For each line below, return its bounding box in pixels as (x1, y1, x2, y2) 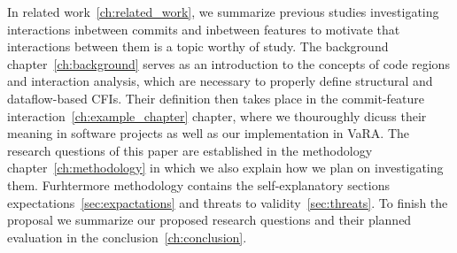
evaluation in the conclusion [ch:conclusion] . (7, 227, 247, 246)
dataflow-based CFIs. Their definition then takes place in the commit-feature (7, 88, 425, 107)
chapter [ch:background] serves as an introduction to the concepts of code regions (7, 54, 450, 73)
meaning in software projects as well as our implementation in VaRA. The (7, 124, 410, 142)
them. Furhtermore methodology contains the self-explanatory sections (7, 175, 390, 194)
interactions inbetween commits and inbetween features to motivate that (7, 19, 400, 38)
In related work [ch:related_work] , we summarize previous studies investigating (7, 3, 439, 20)
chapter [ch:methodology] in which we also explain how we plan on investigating (7, 158, 444, 177)
